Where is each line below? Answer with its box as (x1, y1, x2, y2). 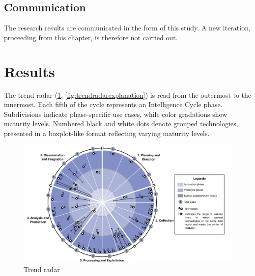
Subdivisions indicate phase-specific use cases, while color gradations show (4, 109, 227, 119)
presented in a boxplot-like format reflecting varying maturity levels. (4, 128, 210, 138)
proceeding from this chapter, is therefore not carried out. (4, 32, 178, 42)
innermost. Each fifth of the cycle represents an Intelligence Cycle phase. (4, 99, 223, 110)
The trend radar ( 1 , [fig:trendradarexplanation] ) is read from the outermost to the (4, 89, 252, 100)
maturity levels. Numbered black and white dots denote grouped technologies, (4, 118, 238, 129)
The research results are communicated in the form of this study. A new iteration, (4, 23, 251, 33)
